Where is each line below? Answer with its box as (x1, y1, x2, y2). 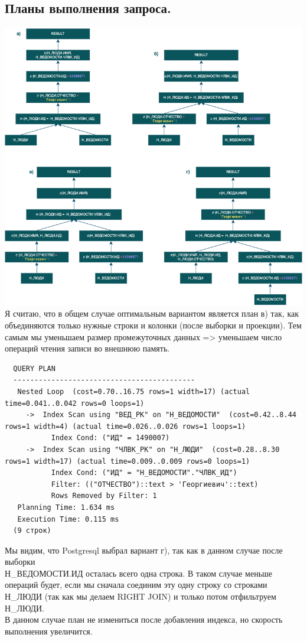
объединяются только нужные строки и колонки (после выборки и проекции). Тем (5, 319, 302, 331)
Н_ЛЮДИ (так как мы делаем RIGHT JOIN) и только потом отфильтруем (5, 590, 276, 603)
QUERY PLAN (13, 364, 55, 373)
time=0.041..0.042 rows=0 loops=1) (5, 399, 145, 408)
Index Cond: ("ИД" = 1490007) (51, 434, 170, 442)
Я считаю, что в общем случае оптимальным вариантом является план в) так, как (5, 307, 299, 320)
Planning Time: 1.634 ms (17, 503, 115, 512)
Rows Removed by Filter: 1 (51, 492, 157, 500)
